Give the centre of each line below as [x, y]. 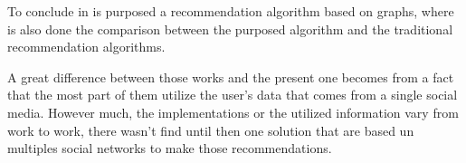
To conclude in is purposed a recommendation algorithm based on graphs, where [231, 11]
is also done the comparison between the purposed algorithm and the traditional [230, 29]
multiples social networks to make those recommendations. [170, 148]
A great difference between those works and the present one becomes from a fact [231, 77]
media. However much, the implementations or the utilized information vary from [233, 112]
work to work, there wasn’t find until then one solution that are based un [211, 130]
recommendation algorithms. [86, 47]
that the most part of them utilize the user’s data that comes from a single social [233, 95]
